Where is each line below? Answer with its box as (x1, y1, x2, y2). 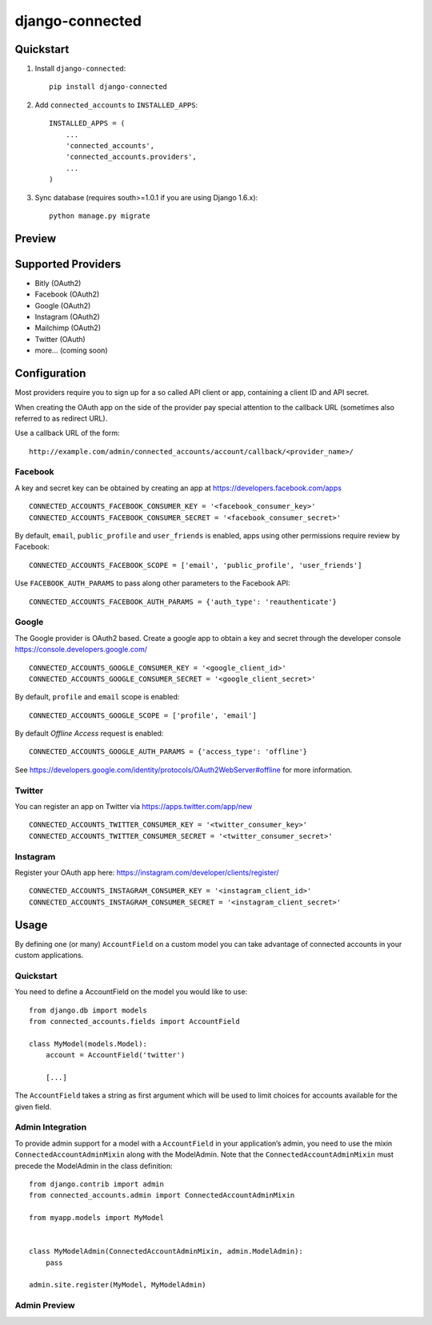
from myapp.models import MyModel (29, 1214, 164, 1222)
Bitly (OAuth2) (34, 278, 82, 288)
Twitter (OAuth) (34, 334, 86, 344)
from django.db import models (29, 1005, 148, 1015)
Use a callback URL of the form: (14, 429, 120, 438)
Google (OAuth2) (34, 300, 91, 310)
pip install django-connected (49, 83, 168, 91)
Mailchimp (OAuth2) (34, 323, 102, 332)
